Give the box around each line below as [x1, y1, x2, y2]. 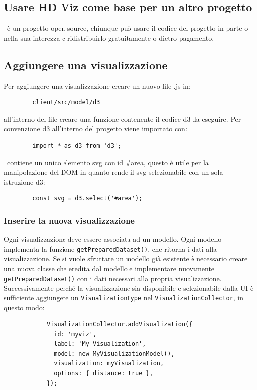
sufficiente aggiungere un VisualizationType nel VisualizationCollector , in [4, 292, 243, 302]
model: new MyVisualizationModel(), [54, 350, 175, 357]
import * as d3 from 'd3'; [32, 142, 122, 149]
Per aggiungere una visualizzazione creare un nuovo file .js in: [4, 80, 191, 91]
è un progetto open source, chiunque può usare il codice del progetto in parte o [7, 23, 248, 33]
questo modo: [4, 302, 45, 312]
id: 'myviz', [54, 330, 97, 338]
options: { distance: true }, [54, 370, 153, 377]
